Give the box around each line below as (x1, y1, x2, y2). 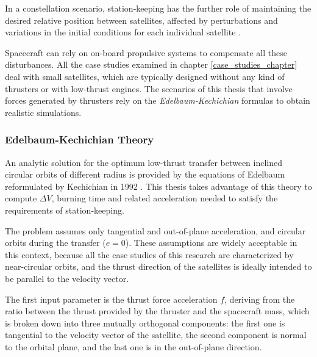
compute (5, 192, 37, 204)
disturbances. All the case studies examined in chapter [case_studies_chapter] (5, 58, 297, 71)
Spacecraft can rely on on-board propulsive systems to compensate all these (5, 46, 287, 59)
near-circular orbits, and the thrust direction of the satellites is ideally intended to (5, 260, 312, 273)
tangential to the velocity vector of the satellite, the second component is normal (5, 328, 307, 341)
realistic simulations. (5, 106, 82, 118)
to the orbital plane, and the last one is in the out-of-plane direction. (5, 340, 262, 353)
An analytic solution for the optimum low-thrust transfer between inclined (5, 156, 283, 168)
